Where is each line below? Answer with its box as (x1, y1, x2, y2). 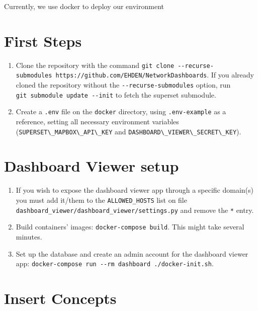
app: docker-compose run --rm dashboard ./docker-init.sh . (16, 258, 214, 269)
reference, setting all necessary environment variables (16, 116, 179, 126)
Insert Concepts (4, 287, 117, 308)
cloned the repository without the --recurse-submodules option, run (16, 80, 231, 90)
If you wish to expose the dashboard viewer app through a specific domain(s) (16, 185, 254, 195)
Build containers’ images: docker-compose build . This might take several (16, 221, 244, 232)
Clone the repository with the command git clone (16, 59, 175, 70)
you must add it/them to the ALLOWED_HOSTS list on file (16, 194, 187, 205)
